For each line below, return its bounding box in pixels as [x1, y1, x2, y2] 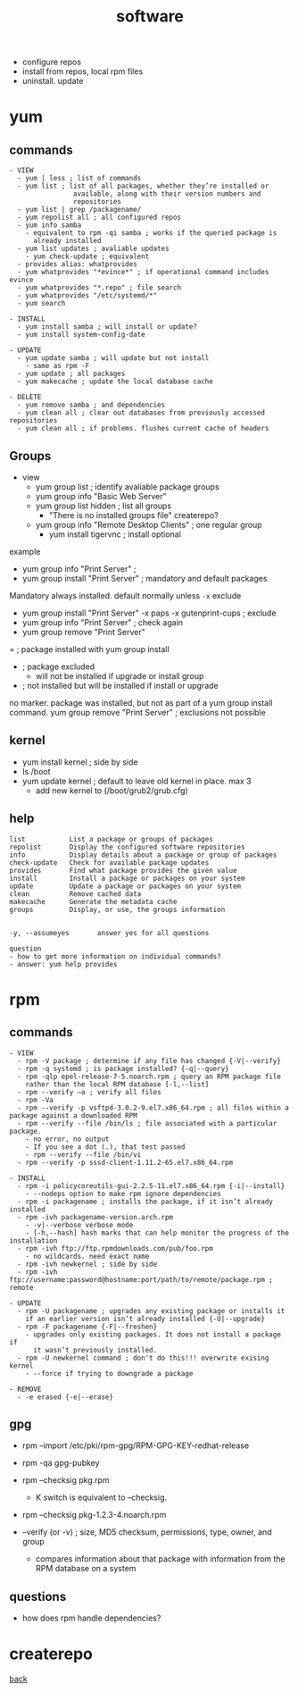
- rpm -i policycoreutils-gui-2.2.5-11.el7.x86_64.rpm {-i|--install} [17, 1181, 286, 1190]
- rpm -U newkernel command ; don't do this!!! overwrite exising [17, 1353, 269, 1362]
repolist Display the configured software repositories [9, 842, 245, 851]
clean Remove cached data [9, 889, 142, 899]
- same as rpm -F [25, 362, 90, 371]
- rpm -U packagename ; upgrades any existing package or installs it [17, 1306, 286, 1315]
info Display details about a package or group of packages [9, 850, 277, 859]
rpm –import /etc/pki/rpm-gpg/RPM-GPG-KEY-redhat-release [21, 1440, 250, 1451]
